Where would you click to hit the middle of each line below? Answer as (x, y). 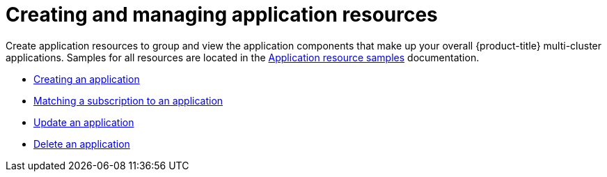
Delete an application (82, 144)
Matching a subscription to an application (128, 100)
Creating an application (87, 79)
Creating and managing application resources (222, 15)
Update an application (84, 122)
